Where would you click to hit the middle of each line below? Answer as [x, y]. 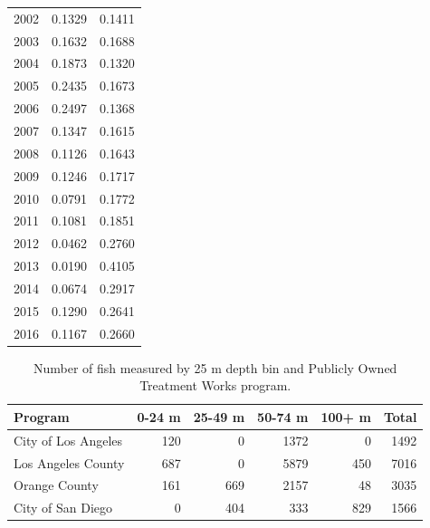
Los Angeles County [69, 462]
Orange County [56, 485]
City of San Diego [63, 508]
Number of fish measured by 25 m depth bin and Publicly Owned [215, 367]
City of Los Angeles [68, 440]
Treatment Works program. [215, 385]
